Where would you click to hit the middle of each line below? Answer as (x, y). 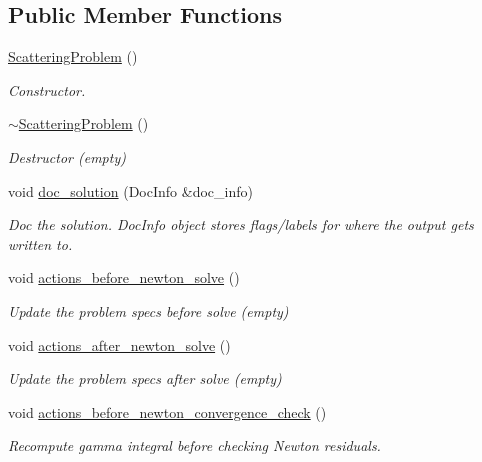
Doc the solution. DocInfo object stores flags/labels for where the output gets (241, 224)
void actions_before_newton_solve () (124, 277)
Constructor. (47, 89)
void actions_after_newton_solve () (119, 344)
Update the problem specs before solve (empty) (148, 310)
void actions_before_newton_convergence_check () (167, 411)
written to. (40, 243)
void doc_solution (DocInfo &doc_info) (130, 190)
